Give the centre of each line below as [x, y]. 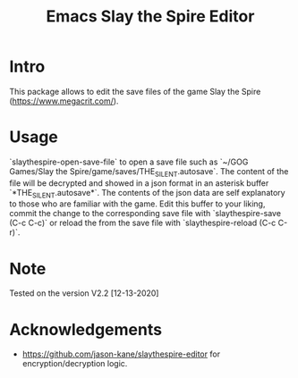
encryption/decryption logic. [75, 364]
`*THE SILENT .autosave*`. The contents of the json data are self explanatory [147, 193]
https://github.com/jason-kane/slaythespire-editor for [121, 354]
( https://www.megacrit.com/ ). [64, 101]
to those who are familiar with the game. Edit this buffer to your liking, [137, 204]
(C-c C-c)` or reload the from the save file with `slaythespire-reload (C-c [143, 223]
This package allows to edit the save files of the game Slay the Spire [135, 91]
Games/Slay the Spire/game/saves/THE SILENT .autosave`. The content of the [149, 172]
